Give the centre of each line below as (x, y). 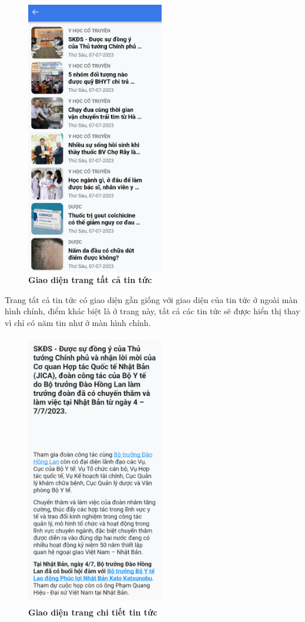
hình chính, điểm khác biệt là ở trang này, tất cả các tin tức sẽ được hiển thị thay (152, 311)
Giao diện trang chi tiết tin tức (93, 612)
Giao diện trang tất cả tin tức (90, 280)
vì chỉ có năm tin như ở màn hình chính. (78, 322)
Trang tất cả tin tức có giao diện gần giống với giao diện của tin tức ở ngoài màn (151, 299)
